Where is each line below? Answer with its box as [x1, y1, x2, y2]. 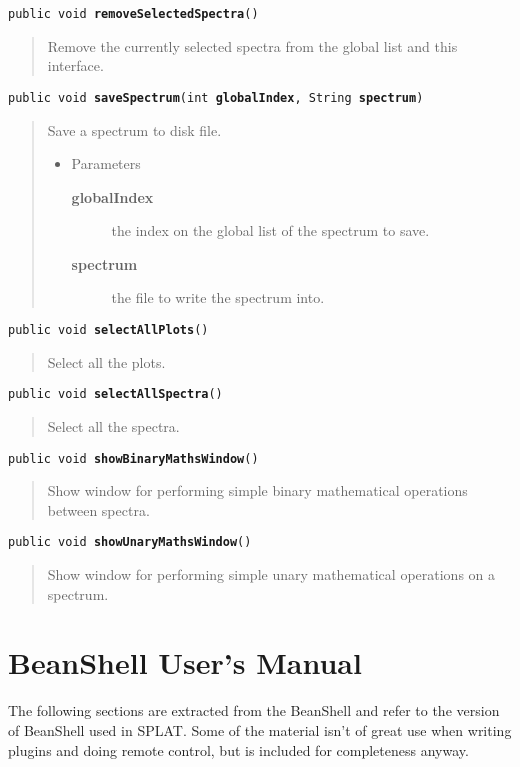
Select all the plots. [47, 351, 166, 372]
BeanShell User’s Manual [8, 642, 362, 683]
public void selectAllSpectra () [8, 387, 223, 402]
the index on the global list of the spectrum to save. [111, 220, 430, 241]
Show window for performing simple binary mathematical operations [47, 480, 468, 501]
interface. [47, 55, 104, 76]
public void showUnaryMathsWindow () [8, 535, 252, 550]
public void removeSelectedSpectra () [8, 7, 259, 21]
